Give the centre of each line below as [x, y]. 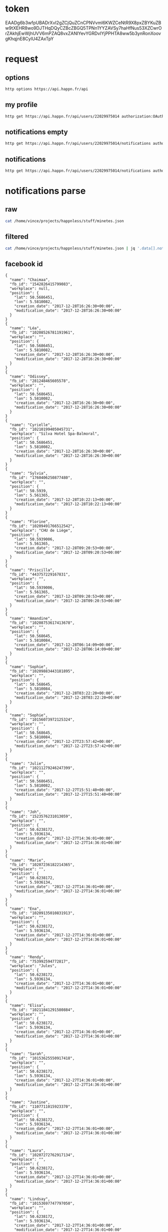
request [22, 59]
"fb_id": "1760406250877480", [41, 478]
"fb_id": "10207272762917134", [42, 1155]
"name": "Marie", [28, 861]
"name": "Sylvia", [29, 473]
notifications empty [37, 132]
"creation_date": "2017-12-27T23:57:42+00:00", [64, 742]
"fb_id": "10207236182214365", [42, 865]
